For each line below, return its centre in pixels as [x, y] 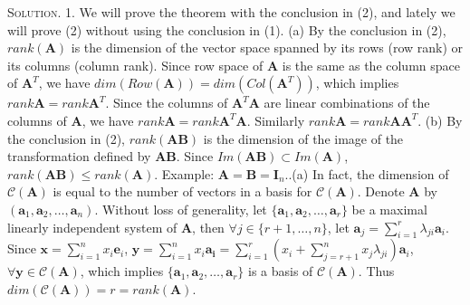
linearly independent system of [92, 227]
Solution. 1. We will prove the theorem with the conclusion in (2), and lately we [231, 12]
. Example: [184, 173]
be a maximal [389, 209]
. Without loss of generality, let [181, 209]
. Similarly [276, 120]
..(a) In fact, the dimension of [367, 173]
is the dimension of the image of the [303, 138]
